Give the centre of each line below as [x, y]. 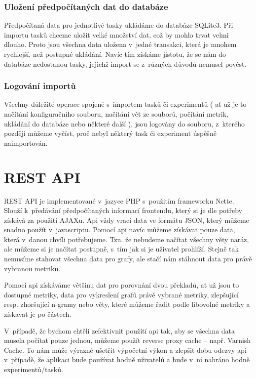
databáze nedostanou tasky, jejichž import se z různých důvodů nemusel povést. [125, 63]
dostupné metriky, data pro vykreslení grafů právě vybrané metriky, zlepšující [121, 294]
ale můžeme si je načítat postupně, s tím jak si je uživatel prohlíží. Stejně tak [121, 249]
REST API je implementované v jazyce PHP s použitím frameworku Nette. [119, 200]
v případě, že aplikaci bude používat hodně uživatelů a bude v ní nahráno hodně [127, 359]
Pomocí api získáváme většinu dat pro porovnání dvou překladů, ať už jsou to [122, 285]
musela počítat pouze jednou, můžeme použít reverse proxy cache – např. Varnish [128, 340]
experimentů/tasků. [34, 369]
